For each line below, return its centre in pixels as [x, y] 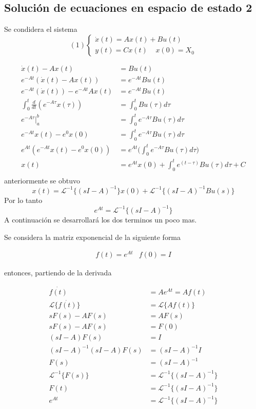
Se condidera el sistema [41, 29]
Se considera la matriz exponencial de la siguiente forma [93, 237]
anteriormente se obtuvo [42, 180]
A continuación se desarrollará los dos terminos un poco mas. [101, 219]
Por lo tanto [23, 200]
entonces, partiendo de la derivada [58, 273]
